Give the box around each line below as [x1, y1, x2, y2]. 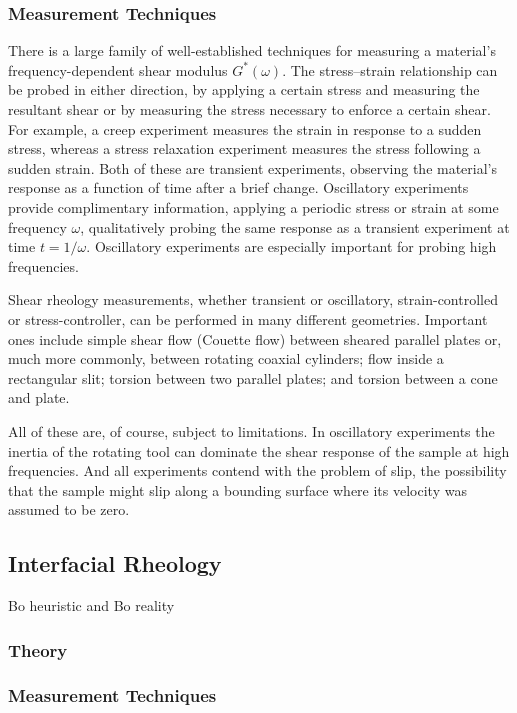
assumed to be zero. [8, 499, 130, 520]
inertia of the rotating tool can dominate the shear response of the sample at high [8, 440, 510, 461]
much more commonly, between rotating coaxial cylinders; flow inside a [8, 348, 444, 369]
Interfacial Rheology [8, 548, 222, 579]
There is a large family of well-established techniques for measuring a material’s [8, 40, 496, 61]
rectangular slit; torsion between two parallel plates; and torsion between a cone [8, 367, 498, 388]
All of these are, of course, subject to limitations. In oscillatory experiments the [8, 420, 495, 441]
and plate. [8, 387, 70, 408]
